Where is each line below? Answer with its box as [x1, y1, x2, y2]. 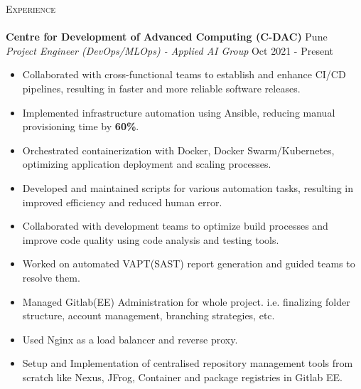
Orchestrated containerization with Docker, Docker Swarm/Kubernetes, [22, 142, 335, 157]
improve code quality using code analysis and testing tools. [22, 232, 279, 247]
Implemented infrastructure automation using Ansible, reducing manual [22, 105, 335, 119]
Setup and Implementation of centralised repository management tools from [22, 356, 353, 371]
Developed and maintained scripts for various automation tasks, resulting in [22, 180, 353, 195]
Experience [6, 1, 55, 16]
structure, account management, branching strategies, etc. [22, 308, 275, 323]
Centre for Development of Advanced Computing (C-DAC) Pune [6, 29, 328, 44]
